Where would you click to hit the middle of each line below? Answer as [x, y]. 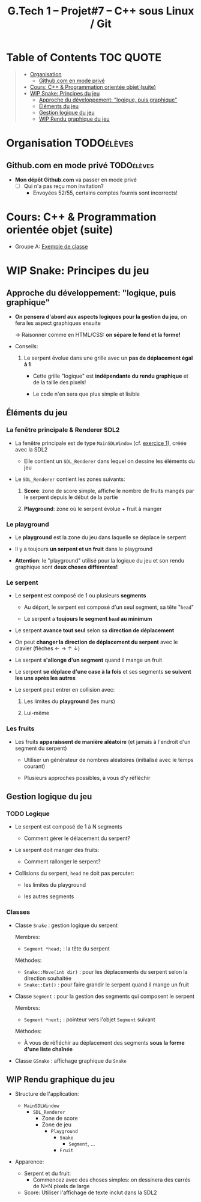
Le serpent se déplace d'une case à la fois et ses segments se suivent [103, 672]
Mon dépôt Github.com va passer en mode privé [76, 180]
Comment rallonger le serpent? [62, 862]
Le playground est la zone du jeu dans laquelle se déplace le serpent [100, 537]
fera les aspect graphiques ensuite [58, 323]
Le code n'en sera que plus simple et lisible [86, 394]
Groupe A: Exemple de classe [51, 246]
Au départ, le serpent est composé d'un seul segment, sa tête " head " [109, 607]
